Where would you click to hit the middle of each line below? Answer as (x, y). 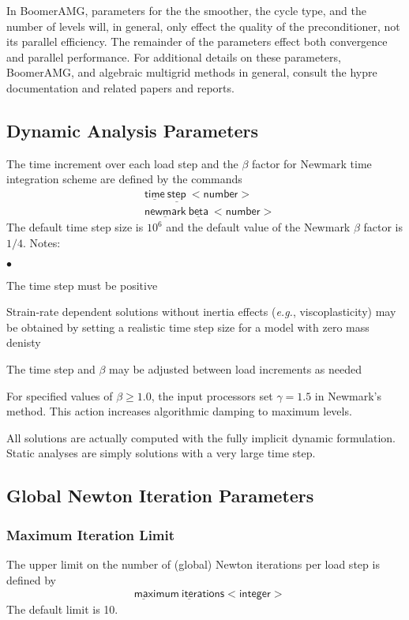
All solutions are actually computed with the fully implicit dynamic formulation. (201, 437)
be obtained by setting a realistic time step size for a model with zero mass (188, 327)
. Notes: (42, 243)
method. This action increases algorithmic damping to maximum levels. (179, 411)
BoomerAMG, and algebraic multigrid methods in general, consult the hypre (192, 72)
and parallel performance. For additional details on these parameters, (174, 56)
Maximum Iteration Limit (91, 534)
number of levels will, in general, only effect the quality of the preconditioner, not (203, 26)
